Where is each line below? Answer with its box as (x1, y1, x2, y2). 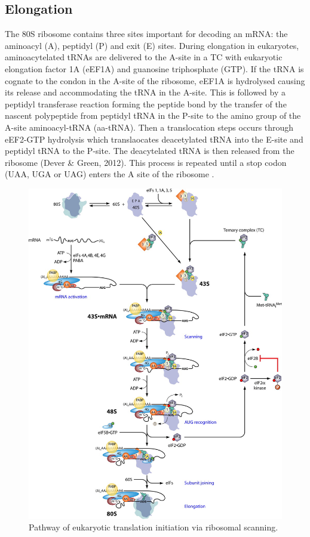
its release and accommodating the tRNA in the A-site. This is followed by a (5, 86, 286, 98)
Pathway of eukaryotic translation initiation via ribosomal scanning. (29, 521, 278, 533)
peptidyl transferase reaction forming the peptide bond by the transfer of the (5, 97, 287, 110)
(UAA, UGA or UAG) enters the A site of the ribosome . (5, 168, 214, 180)
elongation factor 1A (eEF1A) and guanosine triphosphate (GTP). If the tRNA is (5, 62, 304, 75)
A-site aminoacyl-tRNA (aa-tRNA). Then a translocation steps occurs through (5, 121, 294, 133)
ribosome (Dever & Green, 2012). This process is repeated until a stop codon (5, 156, 287, 168)
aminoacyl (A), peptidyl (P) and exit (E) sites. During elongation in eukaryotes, (5, 39, 299, 51)
